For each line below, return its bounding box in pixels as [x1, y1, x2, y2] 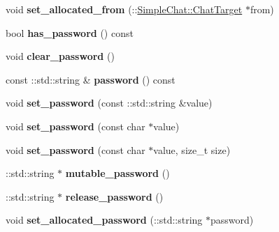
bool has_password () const [6, 25, 134, 40]
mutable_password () [65, 166, 170, 180]
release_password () [65, 189, 164, 203]
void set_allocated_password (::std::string [6, 212, 203, 227]
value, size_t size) [153, 142, 231, 157]
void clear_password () [6, 49, 115, 63]
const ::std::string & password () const [6, 72, 176, 86]
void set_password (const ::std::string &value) [6, 95, 213, 110]
